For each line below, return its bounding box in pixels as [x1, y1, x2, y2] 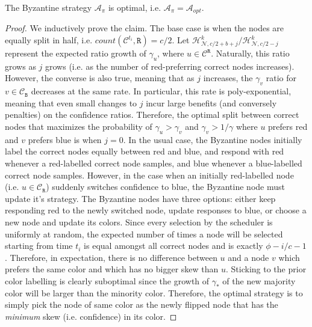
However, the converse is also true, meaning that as [5, 72, 195, 84]
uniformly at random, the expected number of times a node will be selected [5, 227, 283, 240]
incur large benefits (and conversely [146, 96, 277, 109]
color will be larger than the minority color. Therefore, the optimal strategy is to [5, 286, 303, 299]
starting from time [5, 239, 73, 252]
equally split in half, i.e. [5, 34, 93, 46]
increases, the [203, 72, 253, 84]
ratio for [266, 72, 296, 84]
